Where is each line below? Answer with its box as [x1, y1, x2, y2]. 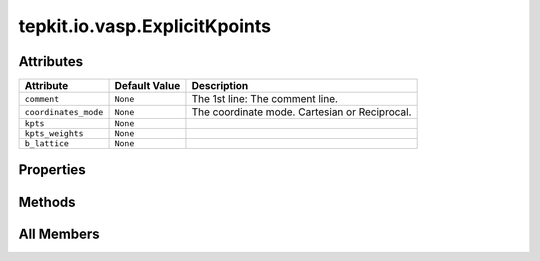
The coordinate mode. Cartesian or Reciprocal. [191, 105, 412, 119]
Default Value [114, 79, 181, 93]
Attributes [18, 53, 84, 70]
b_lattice [24, 138, 70, 149]
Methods [18, 193, 76, 210]
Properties [18, 161, 86, 179]
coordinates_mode [24, 106, 104, 117]
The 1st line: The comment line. [191, 92, 339, 106]
